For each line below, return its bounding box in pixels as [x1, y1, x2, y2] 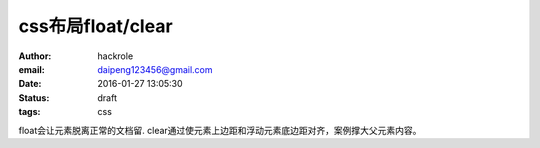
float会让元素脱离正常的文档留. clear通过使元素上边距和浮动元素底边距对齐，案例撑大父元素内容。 [18, 124, 422, 136]
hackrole [97, 50, 134, 62]
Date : [18, 78, 42, 90]
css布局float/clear [18, 15, 174, 37]
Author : [18, 50, 52, 62]
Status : [18, 91, 50, 104]
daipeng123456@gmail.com [97, 63, 214, 75]
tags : [18, 106, 41, 118]
